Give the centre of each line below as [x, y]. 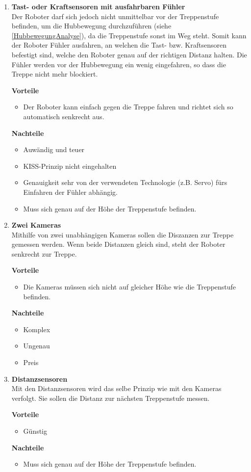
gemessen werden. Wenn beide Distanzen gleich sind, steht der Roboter [118, 244]
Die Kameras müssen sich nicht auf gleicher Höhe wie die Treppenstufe [130, 287]
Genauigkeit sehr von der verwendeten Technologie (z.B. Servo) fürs [125, 182]
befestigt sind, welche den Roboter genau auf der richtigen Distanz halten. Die [129, 54]
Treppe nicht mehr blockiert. [55, 74]
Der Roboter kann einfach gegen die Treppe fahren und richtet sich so [128, 107]
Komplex [37, 329]
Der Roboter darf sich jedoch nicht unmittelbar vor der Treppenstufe [115, 16]
